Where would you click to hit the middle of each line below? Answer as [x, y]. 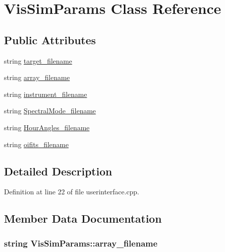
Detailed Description [58, 171]
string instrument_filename [46, 94]
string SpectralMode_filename [50, 111]
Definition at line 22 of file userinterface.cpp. [72, 192]
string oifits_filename [36, 144]
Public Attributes [50, 40]
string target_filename [38, 60]
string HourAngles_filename [47, 127]
